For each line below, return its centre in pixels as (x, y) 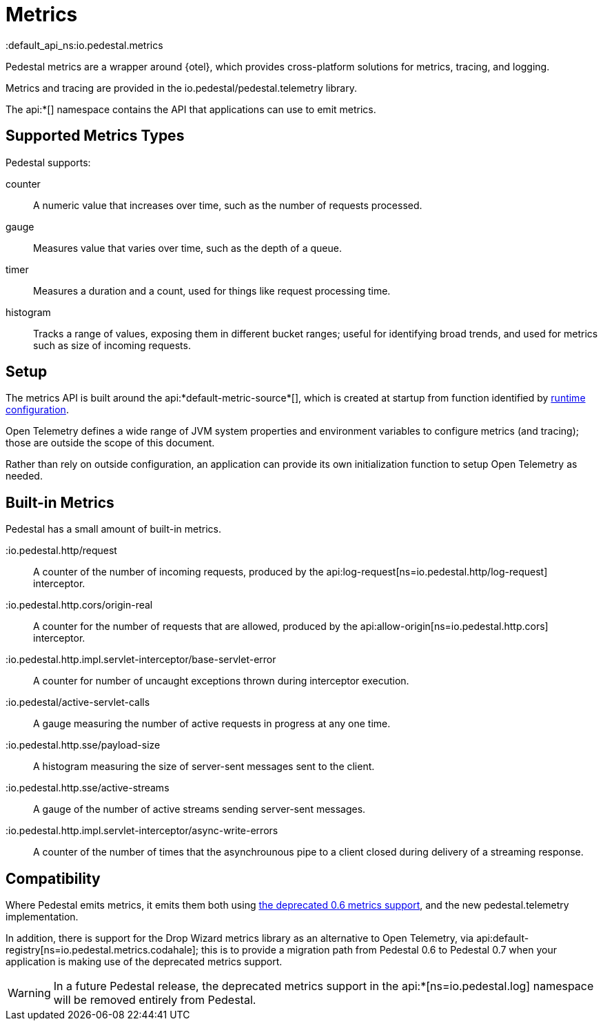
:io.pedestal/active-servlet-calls (78, 702)
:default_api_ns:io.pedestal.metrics (84, 45)
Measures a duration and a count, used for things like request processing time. (212, 290)
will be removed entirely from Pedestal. (155, 1000)
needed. (24, 476)
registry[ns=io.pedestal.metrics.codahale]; (102, 950)
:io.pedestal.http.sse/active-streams (88, 788)
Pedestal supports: (48, 162)
